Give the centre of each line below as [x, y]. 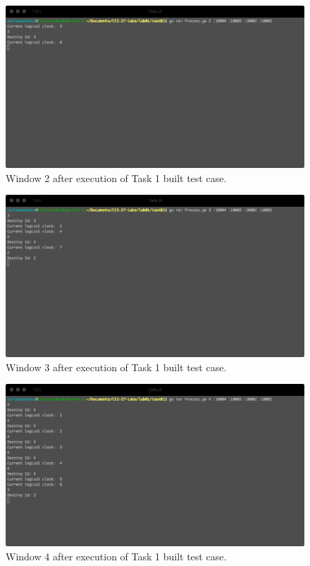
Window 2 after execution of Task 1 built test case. [116, 177]
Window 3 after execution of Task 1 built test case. [116, 367]
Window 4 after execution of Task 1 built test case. [116, 556]
